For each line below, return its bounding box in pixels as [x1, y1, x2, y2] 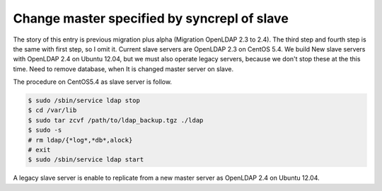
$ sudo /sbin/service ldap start [28, 156, 144, 164]
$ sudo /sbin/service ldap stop [28, 97, 141, 105]
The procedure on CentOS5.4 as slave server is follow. [13, 78, 173, 86]
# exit [28, 146, 51, 154]
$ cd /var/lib [28, 106, 77, 114]
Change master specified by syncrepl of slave [13, 11, 289, 26]
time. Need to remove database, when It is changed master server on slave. [13, 64, 233, 73]
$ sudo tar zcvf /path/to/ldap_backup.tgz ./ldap [28, 116, 204, 124]
